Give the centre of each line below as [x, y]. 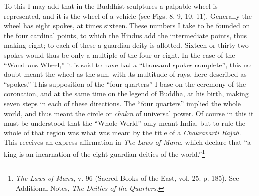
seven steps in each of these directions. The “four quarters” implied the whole [123, 103]
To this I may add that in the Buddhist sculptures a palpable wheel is [111, 6]
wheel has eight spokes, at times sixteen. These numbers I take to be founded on [127, 26]
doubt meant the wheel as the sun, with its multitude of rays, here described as [125, 74]
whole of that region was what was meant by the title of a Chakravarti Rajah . [123, 132]
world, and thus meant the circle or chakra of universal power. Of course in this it [129, 113]
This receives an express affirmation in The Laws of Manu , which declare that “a [128, 142]
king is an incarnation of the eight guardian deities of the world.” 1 [105, 153]
